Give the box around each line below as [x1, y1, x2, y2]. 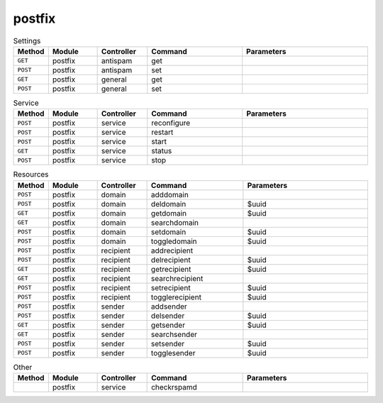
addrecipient [150, 245, 194, 255]
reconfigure [151, 118, 191, 128]
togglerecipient [150, 292, 202, 302]
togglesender [150, 348, 196, 358]
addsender [150, 302, 187, 311]
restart [151, 128, 174, 138]
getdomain [150, 208, 187, 218]
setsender [150, 338, 185, 348]
